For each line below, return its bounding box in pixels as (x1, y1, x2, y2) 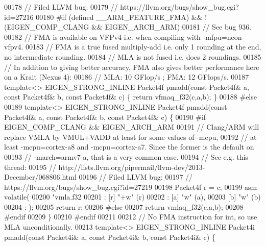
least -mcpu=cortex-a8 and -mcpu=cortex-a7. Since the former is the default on (4, 141, 254, 152)
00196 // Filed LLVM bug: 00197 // (79, 171, 193, 182)
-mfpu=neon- (203, 31, 245, 42)
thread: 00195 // (4, 161, 56, 172)
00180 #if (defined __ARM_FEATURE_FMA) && (36, 11, 203, 22)
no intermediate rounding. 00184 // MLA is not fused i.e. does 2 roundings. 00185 (4, 51, 261, 62)
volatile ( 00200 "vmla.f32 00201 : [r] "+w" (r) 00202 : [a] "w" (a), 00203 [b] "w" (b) (4, 191, 261, 202)
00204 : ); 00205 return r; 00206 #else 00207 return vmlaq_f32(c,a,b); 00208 (4, 201, 244, 212)
